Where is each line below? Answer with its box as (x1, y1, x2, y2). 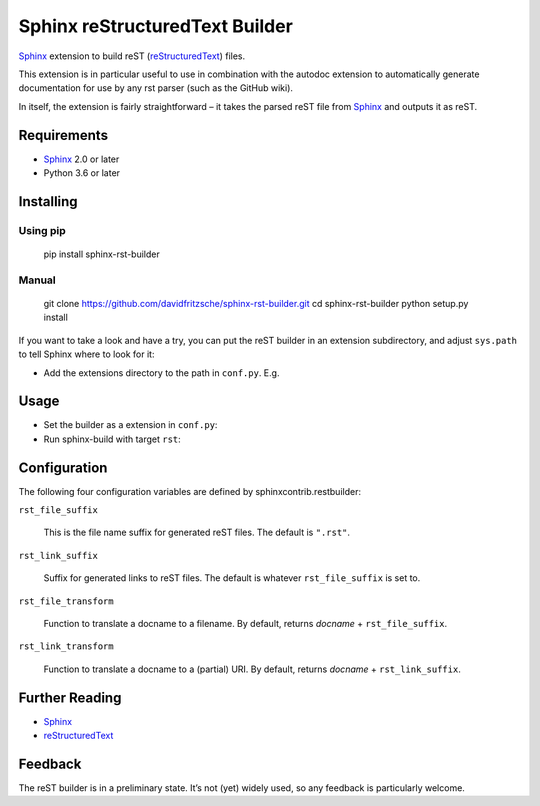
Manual (18, 273, 57, 287)
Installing (18, 193, 79, 210)
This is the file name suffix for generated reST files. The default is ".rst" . (43, 526, 350, 539)
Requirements (18, 126, 109, 144)
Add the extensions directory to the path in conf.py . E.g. (43, 366, 280, 379)
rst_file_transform (18, 595, 114, 607)
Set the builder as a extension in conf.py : (43, 419, 218, 431)
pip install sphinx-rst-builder (43, 248, 160, 260)
